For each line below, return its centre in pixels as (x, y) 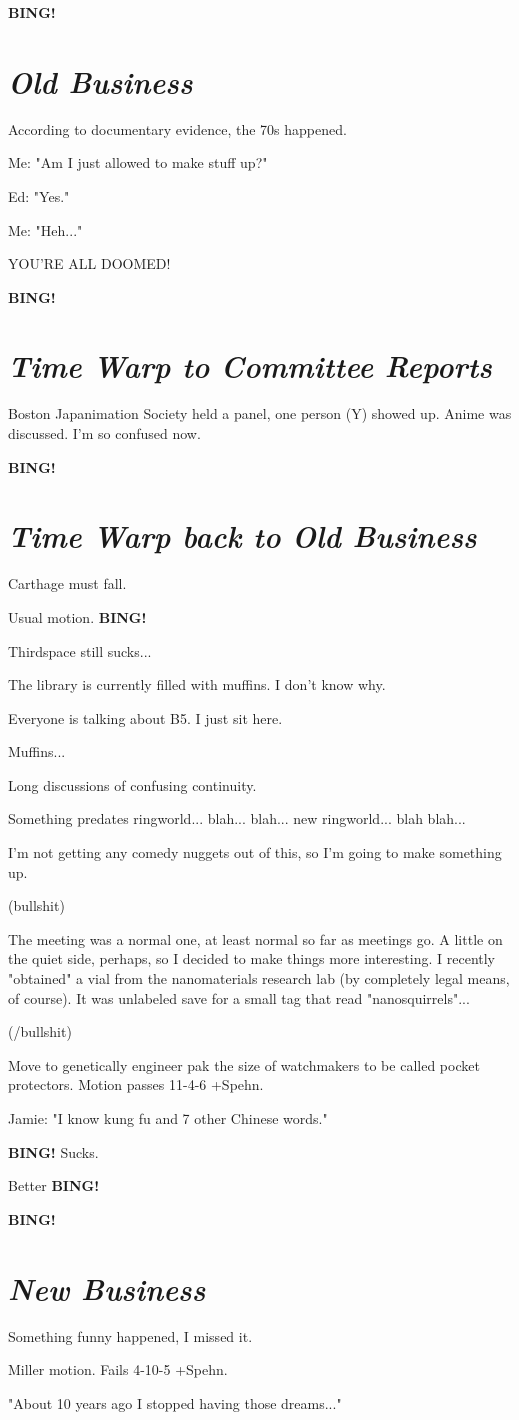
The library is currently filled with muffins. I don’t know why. (197, 684)
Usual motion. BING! (77, 616)
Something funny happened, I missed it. (130, 1335)
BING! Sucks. (53, 1151)
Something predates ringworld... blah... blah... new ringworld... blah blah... (237, 818)
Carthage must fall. (67, 583)
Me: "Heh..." (45, 229)
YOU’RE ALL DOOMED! (89, 263)
